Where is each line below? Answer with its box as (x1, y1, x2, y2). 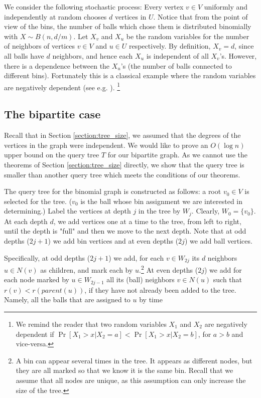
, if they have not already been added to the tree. (84, 284, 236, 295)
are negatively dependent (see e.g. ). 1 (4, 80, 120, 92)
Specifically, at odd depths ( (4, 252, 90, 263)
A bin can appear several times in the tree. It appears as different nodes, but (16, 355, 252, 365)
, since (234, 41, 254, 51)
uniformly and (204, 2, 248, 12)
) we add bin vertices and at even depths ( (48, 236, 179, 246)
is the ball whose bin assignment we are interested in (80, 195, 243, 206)
